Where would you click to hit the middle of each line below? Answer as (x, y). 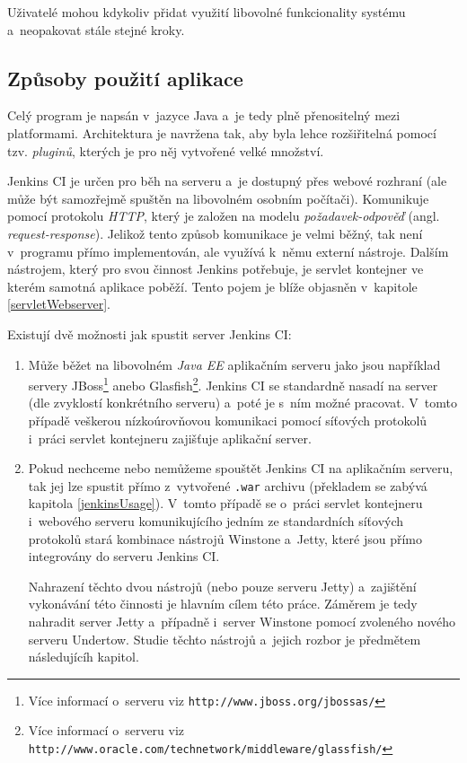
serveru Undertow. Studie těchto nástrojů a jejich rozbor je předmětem (225, 639)
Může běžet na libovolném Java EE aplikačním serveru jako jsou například (234, 364)
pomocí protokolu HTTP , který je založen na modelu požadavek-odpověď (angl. (224, 216)
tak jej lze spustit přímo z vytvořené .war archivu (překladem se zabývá (228, 485)
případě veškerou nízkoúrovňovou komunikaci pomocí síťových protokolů (228, 420)
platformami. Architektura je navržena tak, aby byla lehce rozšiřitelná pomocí (222, 132)
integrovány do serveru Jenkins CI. (124, 556)
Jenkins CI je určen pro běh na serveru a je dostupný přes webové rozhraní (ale (227, 181)
